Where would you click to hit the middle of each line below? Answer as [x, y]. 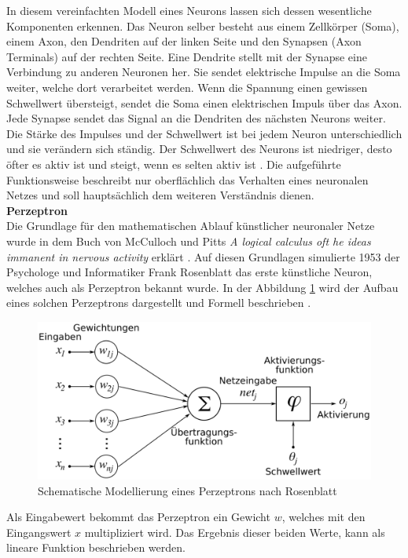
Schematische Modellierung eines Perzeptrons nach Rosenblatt [187, 490]
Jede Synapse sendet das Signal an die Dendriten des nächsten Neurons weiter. [196, 118]
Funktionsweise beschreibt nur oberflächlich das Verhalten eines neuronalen [187, 179]
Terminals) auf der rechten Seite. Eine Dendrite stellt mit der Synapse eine [187, 56]
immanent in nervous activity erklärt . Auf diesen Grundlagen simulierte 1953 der [203, 256]
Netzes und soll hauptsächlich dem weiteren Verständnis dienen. [160, 195]
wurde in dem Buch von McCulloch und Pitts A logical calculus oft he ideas [189, 241]
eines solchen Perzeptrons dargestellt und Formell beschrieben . [159, 303]
